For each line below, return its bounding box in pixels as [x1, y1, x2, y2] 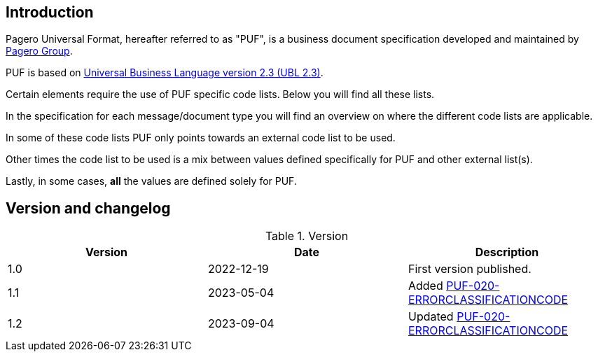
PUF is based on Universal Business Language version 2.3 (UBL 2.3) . [6, 66, 324, 79]
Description [475, 245, 539, 260]
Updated [408, 309, 454, 324]
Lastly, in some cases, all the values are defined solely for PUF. [6, 175, 297, 188]
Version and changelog [6, 199, 171, 217]
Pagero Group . [6, 45, 73, 57]
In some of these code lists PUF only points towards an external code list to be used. [6, 132, 396, 144]
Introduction [6, 3, 94, 21]
